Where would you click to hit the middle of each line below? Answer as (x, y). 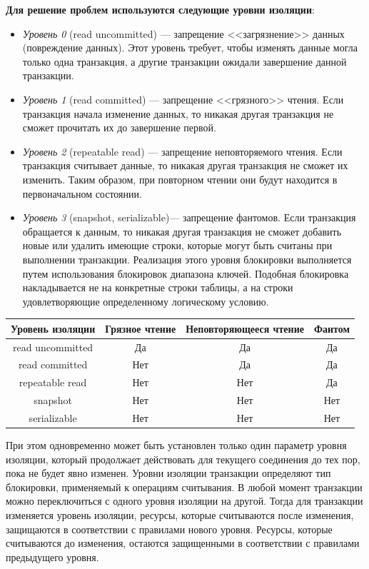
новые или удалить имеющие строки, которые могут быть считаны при (177, 245)
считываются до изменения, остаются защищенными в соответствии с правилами (183, 543)
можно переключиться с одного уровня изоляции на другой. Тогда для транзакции (184, 501)
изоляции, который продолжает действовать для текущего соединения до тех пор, (183, 459)
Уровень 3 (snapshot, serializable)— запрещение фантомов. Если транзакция (189, 217)
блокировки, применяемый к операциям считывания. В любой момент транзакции (184, 487)
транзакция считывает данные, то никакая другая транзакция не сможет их (185, 165)
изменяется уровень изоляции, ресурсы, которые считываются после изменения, (180, 515)
